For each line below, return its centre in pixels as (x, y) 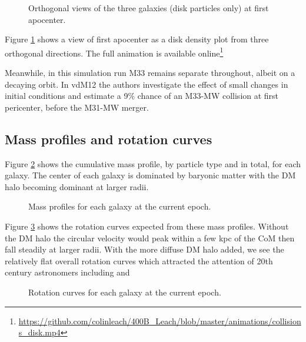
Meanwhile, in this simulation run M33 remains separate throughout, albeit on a (150, 73)
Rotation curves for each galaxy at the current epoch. (125, 292)
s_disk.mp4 (39, 332)
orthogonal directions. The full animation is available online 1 (114, 52)
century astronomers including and (67, 272)
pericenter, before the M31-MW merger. (77, 107)
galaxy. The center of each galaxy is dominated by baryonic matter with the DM (150, 175)
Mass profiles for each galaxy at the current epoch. (120, 206)
